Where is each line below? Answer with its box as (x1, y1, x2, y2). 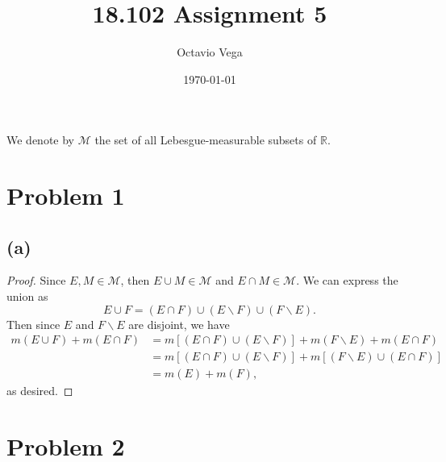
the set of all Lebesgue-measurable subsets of (94, 131, 317, 148)
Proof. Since (6, 272, 66, 289)
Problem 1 (6, 179, 125, 212)
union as (6, 288, 48, 305)
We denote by (6, 131, 74, 148)
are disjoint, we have (128, 315, 230, 332)
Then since (6, 315, 60, 332)
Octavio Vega (177, 44, 243, 60)
